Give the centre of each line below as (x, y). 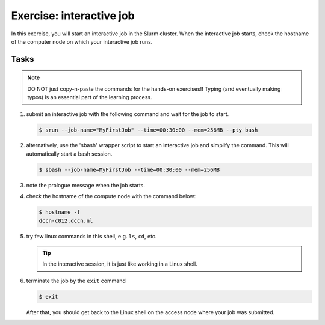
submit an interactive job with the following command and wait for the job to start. (128, 114)
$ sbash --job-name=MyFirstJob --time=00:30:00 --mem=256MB (129, 169)
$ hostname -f (60, 212)
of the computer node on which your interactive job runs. (82, 41)
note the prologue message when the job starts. (86, 185)
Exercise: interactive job (73, 16)
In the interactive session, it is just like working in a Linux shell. (120, 264)
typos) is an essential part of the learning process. (90, 97)
